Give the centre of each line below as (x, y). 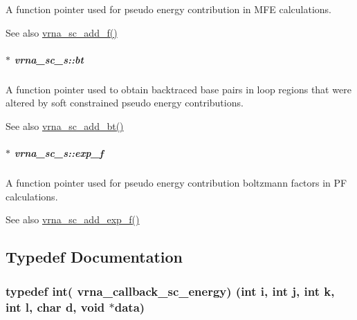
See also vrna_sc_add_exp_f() (73, 219)
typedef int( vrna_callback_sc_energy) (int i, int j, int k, (170, 291)
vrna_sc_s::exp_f (59, 153)
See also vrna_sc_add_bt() (65, 125)
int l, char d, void (55, 307)
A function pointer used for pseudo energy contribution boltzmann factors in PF (176, 183)
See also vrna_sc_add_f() (62, 32)
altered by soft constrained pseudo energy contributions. (125, 103)
